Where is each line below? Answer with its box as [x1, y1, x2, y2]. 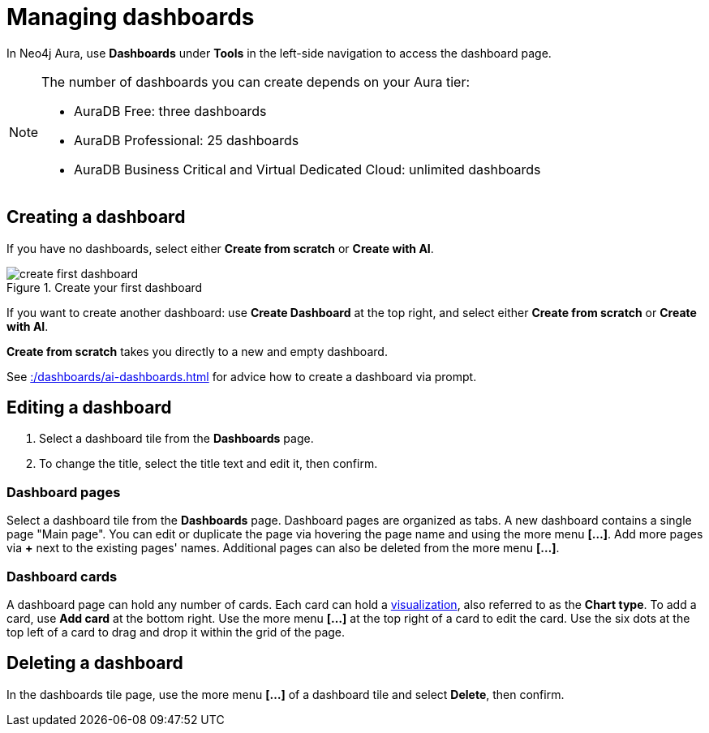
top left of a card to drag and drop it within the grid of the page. [6, 624, 346, 639]
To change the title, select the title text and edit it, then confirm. [39, 457, 378, 471]
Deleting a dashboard [6, 653, 183, 674]
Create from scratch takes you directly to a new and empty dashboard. [6, 344, 388, 358]
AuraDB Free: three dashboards [74, 102, 267, 119]
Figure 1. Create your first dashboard [6, 280, 203, 294]
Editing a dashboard [6, 397, 172, 418]
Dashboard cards [6, 568, 118, 585]
